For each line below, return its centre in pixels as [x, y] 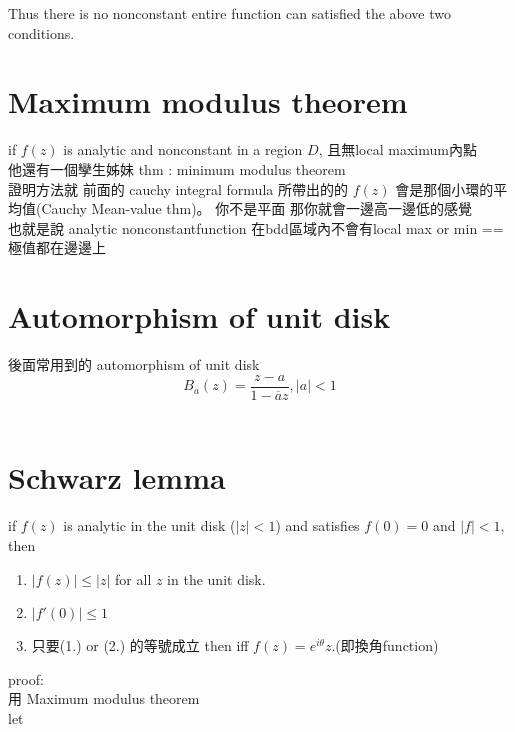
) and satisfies [317, 525]
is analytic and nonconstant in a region [183, 149]
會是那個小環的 [444, 188]
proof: [26, 678]
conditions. [41, 32]
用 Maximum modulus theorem [104, 698]
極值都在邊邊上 [57, 247]
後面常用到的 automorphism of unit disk [134, 364]
